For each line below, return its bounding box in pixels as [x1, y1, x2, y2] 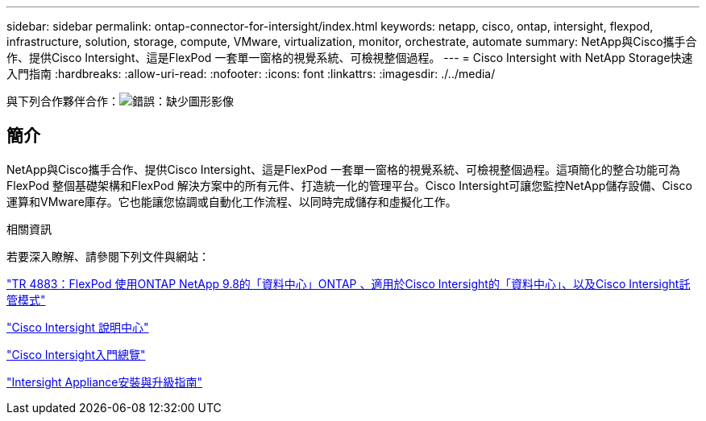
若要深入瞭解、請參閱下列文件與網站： [6, 249, 210, 263]
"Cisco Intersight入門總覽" [6, 347, 146, 361]
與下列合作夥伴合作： [6, 94, 119, 108]
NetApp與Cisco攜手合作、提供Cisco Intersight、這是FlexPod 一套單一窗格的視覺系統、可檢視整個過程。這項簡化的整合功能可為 [6, 162, 680, 176]
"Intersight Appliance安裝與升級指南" [6, 374, 202, 389]
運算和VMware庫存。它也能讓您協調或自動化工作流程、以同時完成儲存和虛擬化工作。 [6, 194, 457, 208]
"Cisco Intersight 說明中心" [6, 320, 149, 334]
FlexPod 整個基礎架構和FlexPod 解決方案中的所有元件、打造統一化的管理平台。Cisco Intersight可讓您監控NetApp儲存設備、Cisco [6, 178, 692, 192]
